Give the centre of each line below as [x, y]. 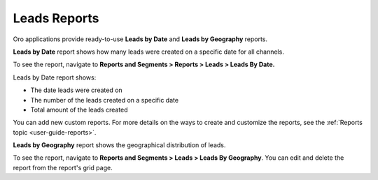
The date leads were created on [76, 90]
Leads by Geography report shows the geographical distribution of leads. [119, 145]
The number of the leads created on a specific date [104, 100]
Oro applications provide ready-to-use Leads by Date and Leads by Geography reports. [140, 39]
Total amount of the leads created [79, 110]
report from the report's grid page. [63, 167]
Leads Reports [56, 18]
